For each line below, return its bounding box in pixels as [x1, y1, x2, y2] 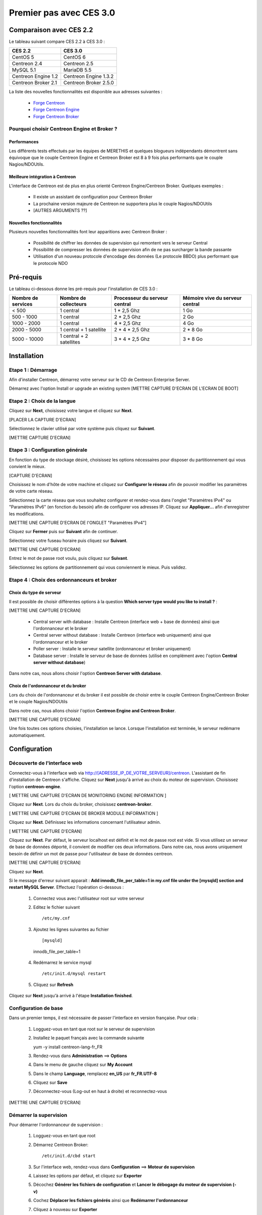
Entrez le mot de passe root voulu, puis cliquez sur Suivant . [9, 555, 129, 561]
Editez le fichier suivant [33, 904, 80, 910]
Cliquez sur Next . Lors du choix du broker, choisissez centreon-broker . [9, 801, 153, 807]
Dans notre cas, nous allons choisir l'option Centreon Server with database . [9, 671, 162, 677]
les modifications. [9, 511, 45, 517]
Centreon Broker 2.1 [12, 79, 57, 86]
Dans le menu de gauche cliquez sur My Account [33, 1062, 133, 1068]
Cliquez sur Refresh [33, 982, 74, 988]
